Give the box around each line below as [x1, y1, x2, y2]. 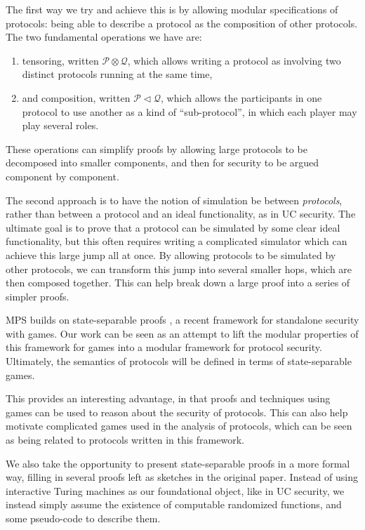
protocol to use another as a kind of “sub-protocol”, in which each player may [22, 104, 357, 119]
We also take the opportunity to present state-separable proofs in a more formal [6, 456, 350, 470]
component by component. [6, 168, 119, 183]
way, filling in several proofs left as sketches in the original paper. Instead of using [6, 470, 358, 484]
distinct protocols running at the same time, [22, 67, 213, 81]
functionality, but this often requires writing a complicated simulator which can [6, 234, 347, 249]
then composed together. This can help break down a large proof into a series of [6, 275, 350, 290]
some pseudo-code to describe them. [6, 511, 161, 525]
